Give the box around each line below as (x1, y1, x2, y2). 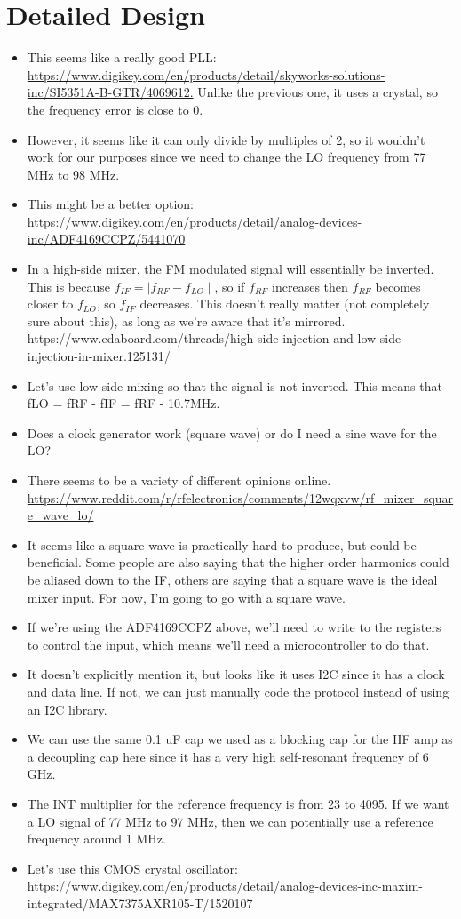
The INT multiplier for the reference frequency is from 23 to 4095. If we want (27, 794, 449, 812)
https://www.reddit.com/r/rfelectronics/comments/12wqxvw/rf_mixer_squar (27, 488, 454, 507)
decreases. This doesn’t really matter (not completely (139, 294, 430, 313)
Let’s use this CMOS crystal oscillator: (27, 859, 238, 877)
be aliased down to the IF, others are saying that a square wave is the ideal (27, 570, 438, 588)
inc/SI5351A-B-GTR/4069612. (27, 83, 194, 101)
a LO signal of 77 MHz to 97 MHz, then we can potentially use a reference (27, 811, 433, 830)
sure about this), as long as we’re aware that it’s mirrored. (27, 311, 346, 330)
